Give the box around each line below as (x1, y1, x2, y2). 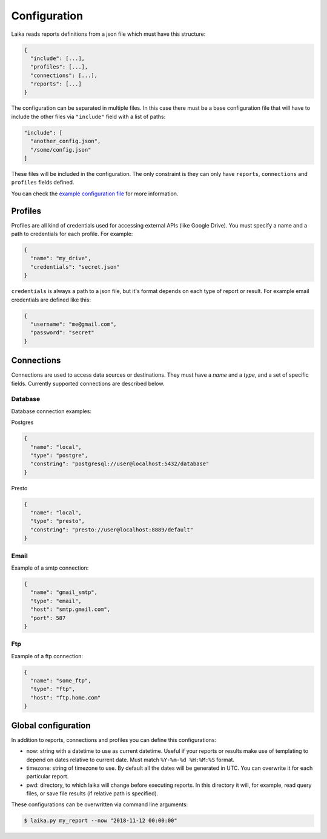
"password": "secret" (30, 329, 95, 336)
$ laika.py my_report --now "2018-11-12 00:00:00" (24, 817, 178, 824)
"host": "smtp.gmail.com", (30, 606, 111, 613)
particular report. (26, 773, 69, 780)
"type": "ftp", (30, 686, 76, 693)
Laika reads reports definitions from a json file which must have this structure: (11, 30, 206, 38)
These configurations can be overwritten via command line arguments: (11, 801, 188, 808)
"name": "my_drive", (30, 255, 91, 262)
